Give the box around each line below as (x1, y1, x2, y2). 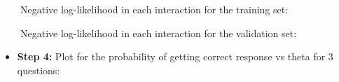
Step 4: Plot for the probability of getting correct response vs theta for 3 (17, 49, 333, 64)
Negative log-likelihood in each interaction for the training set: (20, 2, 289, 16)
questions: (17, 62, 60, 77)
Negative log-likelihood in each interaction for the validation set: (20, 25, 297, 40)
